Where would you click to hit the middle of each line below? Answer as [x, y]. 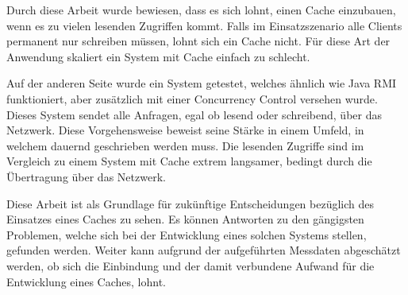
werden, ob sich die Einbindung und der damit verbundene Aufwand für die [191, 265]
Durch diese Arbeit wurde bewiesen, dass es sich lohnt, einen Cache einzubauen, [201, 10]
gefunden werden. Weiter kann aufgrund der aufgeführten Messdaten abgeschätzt [204, 250]
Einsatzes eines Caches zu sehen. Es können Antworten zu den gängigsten [185, 219]
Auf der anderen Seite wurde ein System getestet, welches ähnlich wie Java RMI [202, 83]
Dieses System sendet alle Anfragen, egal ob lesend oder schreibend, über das [194, 114]
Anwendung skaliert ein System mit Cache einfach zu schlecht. [158, 56]
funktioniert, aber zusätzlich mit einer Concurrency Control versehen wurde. [192, 98]
